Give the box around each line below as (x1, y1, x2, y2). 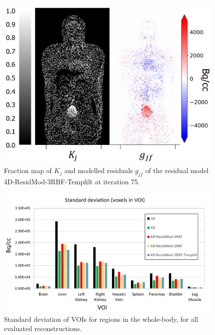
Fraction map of (4, 165, 52, 176)
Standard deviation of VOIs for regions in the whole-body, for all (4, 314, 198, 324)
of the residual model (145, 165, 209, 176)
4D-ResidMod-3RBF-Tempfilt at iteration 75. (4, 177, 140, 187)
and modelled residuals (64, 165, 133, 176)
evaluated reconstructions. (4, 323, 82, 334)
